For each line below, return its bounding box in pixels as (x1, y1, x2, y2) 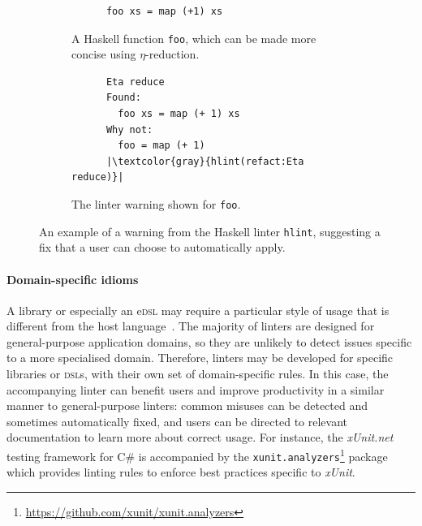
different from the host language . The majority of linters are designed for (6, 317, 375, 334)
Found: (105, 92, 141, 104)
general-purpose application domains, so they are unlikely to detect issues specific (6, 333, 412, 350)
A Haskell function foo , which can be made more (71, 29, 316, 46)
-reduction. (145, 45, 200, 63)
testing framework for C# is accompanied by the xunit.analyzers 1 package (6, 446, 388, 464)
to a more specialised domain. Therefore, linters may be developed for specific (6, 349, 394, 366)
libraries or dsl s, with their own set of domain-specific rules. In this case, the (6, 365, 389, 382)
